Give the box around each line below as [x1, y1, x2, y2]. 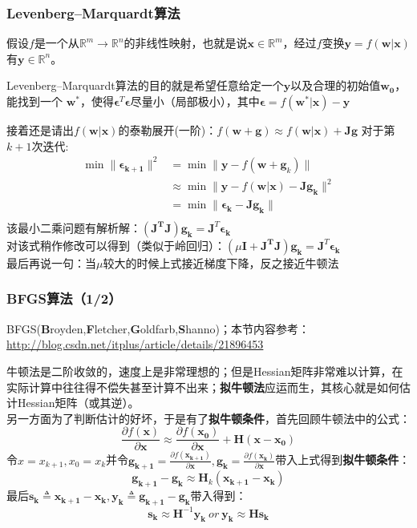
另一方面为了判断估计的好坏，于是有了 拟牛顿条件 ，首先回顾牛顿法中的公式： [6, 409, 411, 426]
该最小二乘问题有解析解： [6, 219, 141, 236]
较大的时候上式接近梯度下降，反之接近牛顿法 [103, 254, 339, 271]
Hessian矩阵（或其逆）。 [17, 394, 140, 411]
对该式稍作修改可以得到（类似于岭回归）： [6, 236, 225, 253]
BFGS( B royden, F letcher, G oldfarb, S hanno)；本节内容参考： [6, 320, 310, 337]
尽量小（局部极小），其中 [130, 93, 260, 109]
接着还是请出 [6, 122, 74, 138]
